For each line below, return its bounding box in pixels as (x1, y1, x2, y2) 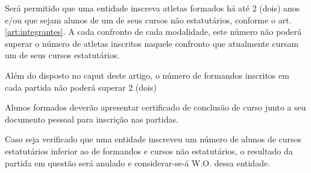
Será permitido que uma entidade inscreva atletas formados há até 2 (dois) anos (5, 2, 300, 14)
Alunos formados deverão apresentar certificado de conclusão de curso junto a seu (5, 101, 306, 114)
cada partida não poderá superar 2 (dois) (5, 80, 157, 93)
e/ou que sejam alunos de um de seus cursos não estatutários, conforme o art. (5, 13, 292, 26)
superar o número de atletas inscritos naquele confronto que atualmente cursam (5, 37, 299, 49)
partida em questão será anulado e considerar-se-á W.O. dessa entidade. (5, 156, 271, 169)
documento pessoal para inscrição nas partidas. (5, 112, 178, 125)
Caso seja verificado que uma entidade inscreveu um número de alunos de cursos (5, 133, 302, 145)
